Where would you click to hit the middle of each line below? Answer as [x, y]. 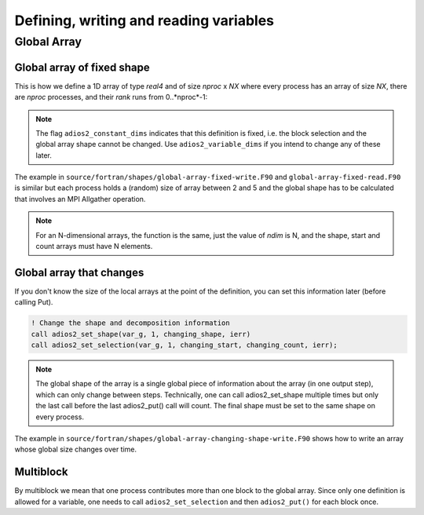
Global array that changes [79, 272]
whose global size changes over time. [76, 449]
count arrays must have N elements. [94, 247]
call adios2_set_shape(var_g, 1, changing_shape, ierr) [141, 334]
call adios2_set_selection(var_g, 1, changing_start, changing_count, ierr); [184, 345]
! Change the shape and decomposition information [131, 323]
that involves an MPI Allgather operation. [80, 199]
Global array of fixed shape [82, 67]
